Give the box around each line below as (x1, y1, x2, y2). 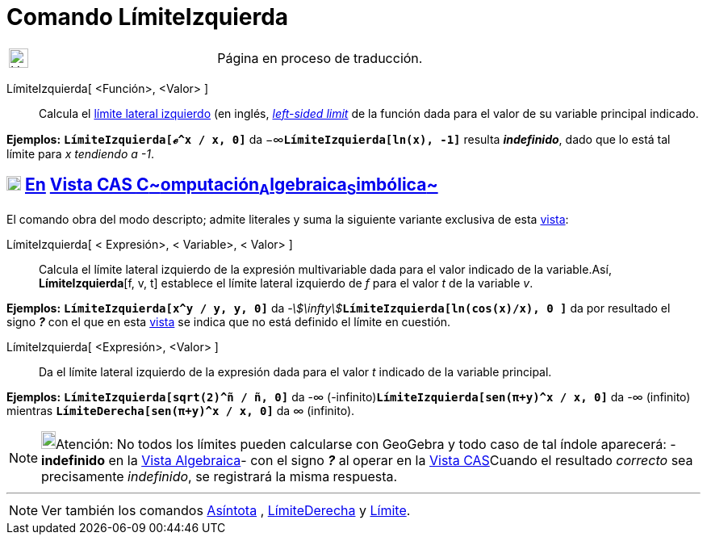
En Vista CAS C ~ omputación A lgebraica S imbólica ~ (24, 174, 438, 199)
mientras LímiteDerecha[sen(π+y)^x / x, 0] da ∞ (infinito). (6, 403, 355, 417)
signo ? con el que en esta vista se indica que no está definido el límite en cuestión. (6, 314, 451, 329)
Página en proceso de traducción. (217, 49, 423, 66)
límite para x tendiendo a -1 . (6, 146, 154, 161)
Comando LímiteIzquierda (6, 3, 289, 31)
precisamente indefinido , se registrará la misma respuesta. (41, 468, 398, 484)
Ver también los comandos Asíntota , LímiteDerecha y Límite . (41, 501, 411, 518)
